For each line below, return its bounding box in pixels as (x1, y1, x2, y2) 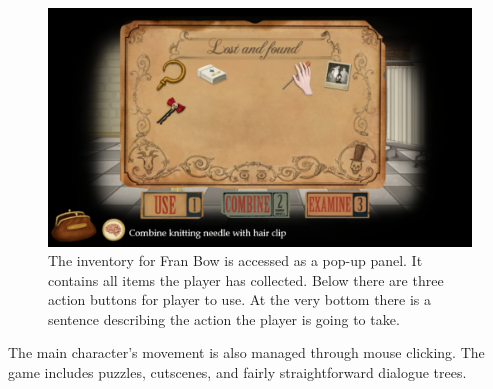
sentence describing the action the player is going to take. (48, 308, 400, 329)
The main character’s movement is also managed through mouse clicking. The (8, 342, 485, 363)
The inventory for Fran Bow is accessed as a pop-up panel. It (48, 250, 423, 271)
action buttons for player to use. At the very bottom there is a (48, 289, 432, 310)
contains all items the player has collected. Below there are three (48, 269, 444, 290)
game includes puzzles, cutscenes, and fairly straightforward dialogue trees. (8, 362, 467, 383)
